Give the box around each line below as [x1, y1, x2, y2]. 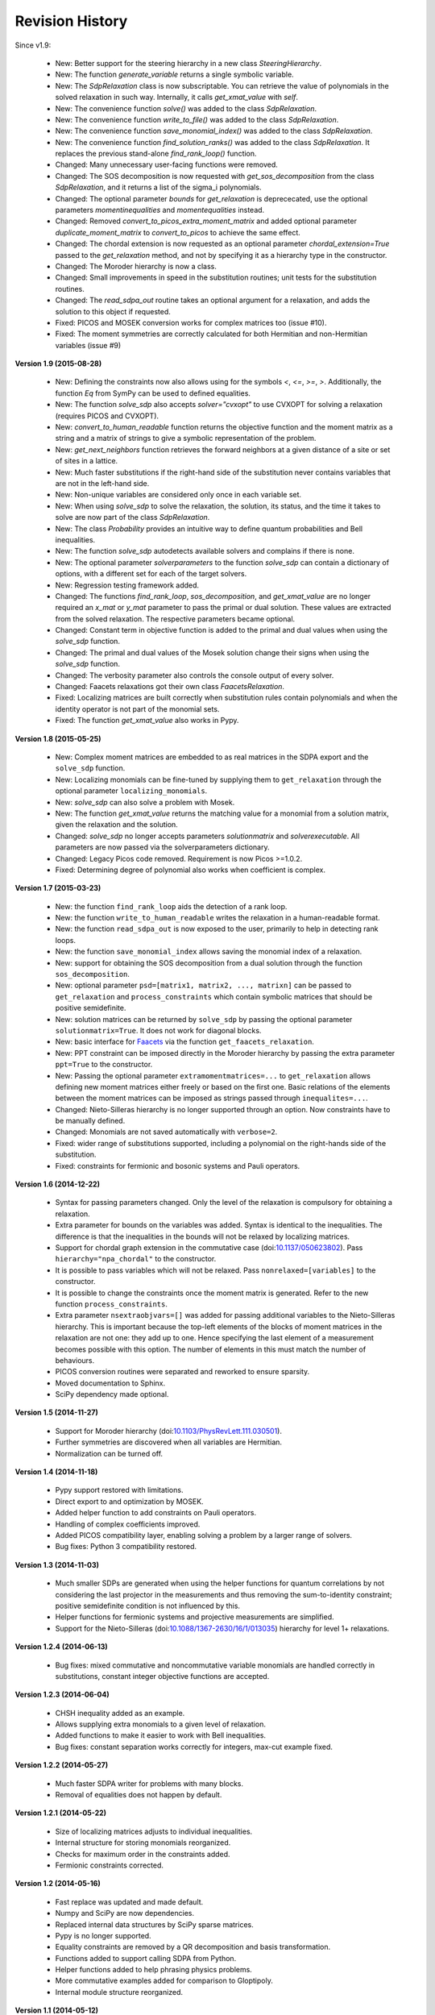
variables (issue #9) [55, 340, 122, 350]
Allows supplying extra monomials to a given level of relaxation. [55, 1719, 266, 1729]
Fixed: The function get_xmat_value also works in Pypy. [55, 716, 239, 725]
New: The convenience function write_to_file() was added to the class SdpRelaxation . [55, 114, 339, 124]
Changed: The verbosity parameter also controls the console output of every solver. [55, 670, 334, 680]
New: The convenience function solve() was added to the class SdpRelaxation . [55, 103, 317, 113]
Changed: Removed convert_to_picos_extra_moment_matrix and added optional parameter [55, 216, 358, 226]
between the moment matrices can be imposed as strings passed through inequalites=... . [55, 1093, 368, 1103]
